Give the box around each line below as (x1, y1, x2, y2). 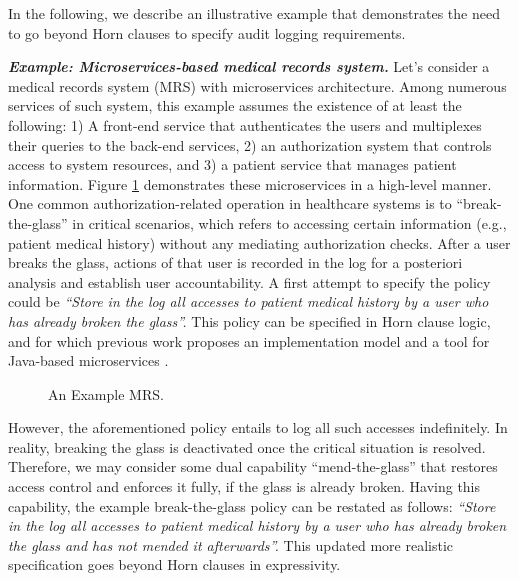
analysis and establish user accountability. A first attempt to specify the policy (8, 271, 491, 292)
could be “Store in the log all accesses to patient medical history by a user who (8, 291, 489, 312)
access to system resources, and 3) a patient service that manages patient (8, 154, 457, 175)
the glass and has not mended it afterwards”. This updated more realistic (8, 534, 453, 555)
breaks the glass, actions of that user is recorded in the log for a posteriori (8, 252, 463, 273)
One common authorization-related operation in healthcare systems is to (8, 193, 452, 214)
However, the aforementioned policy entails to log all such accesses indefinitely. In (8, 417, 508, 438)
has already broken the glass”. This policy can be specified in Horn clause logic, (8, 310, 491, 331)
